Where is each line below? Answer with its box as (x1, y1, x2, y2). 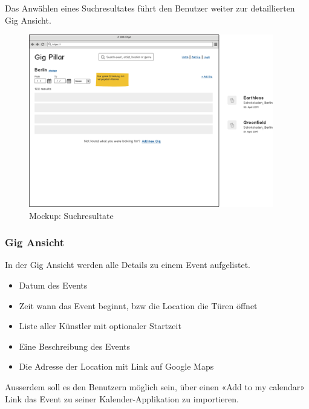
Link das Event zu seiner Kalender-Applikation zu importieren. (5, 392, 239, 405)
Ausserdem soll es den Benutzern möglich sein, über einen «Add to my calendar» (5, 380, 305, 393)
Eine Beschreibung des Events (19, 339, 131, 352)
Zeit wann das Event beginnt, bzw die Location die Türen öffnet (19, 299, 258, 312)
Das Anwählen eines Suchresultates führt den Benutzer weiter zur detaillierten (5, 2, 295, 14)
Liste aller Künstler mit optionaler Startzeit (19, 319, 181, 332)
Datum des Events (19, 278, 88, 291)
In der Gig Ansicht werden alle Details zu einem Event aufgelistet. (5, 258, 250, 271)
